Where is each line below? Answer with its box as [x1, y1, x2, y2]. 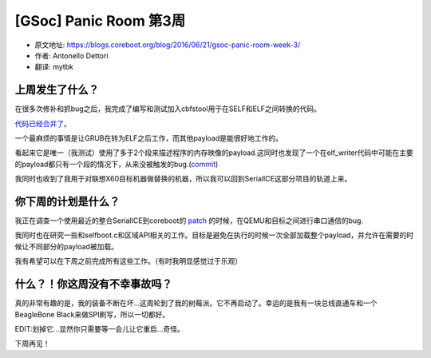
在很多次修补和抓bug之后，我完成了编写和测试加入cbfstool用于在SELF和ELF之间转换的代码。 [14, 104, 322, 113]
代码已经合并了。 [14, 118, 71, 128]
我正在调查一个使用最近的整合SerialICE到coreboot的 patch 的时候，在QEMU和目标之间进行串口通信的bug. [14, 216, 363, 225]
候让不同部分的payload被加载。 [14, 241, 119, 251]
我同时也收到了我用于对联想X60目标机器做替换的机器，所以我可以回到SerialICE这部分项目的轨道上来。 [14, 174, 352, 184]
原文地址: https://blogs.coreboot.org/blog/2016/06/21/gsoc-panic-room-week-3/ [34, 40, 301, 50]
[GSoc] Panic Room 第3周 [14, 12, 186, 30]
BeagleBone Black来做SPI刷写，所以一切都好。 [14, 309, 170, 319]
